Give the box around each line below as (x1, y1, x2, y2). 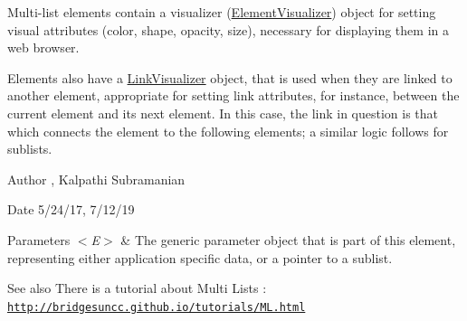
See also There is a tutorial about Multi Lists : (7, 279, 267, 297)
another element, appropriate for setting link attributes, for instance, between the (7, 86, 460, 105)
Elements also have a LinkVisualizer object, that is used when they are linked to (7, 68, 453, 87)
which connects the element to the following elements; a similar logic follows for (7, 121, 449, 140)
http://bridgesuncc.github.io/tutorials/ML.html (7, 300, 306, 314)
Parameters (7, 230, 71, 249)
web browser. (7, 38, 80, 57)
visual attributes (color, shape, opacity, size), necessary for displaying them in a (7, 20, 449, 39)
